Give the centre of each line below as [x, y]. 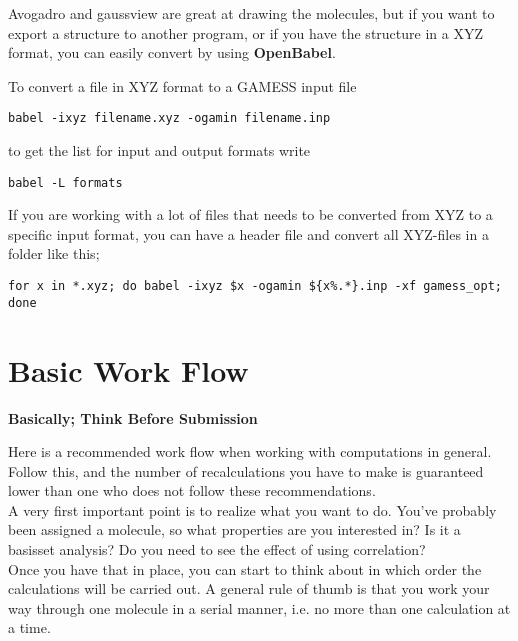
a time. [29, 627]
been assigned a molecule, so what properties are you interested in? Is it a [234, 529]
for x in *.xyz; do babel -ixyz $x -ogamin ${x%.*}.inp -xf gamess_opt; [255, 286]
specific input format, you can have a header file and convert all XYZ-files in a [248, 233]
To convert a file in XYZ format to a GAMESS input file [182, 85]
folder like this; [54, 253]
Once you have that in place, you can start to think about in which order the [245, 568]
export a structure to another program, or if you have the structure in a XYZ [245, 32]
